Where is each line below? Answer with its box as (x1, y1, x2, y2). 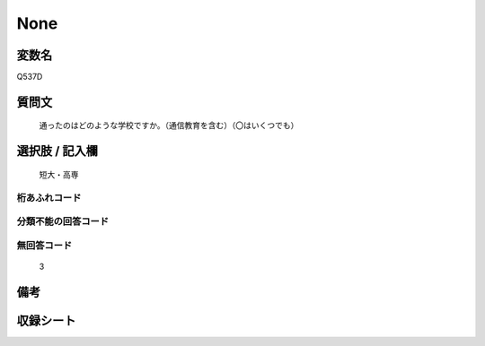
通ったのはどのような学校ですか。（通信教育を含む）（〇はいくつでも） (39, 120, 299, 131)
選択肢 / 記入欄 (16, 143, 99, 159)
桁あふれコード (16, 191, 82, 203)
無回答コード (16, 238, 73, 251)
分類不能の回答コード (16, 215, 110, 228)
